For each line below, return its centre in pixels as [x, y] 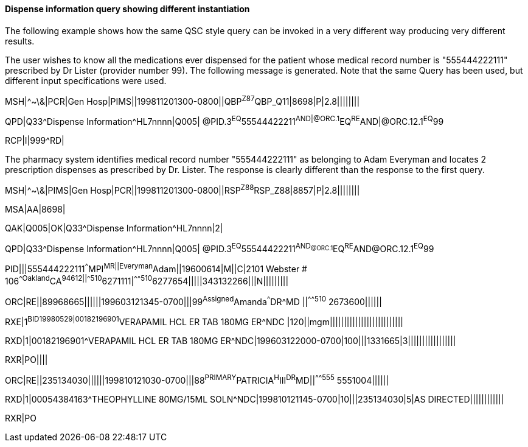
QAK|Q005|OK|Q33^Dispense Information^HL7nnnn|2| [114, 228]
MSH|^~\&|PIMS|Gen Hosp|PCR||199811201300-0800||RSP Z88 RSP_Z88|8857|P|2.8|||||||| [182, 189]
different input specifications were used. [86, 80]
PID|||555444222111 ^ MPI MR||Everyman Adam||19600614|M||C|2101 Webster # [156, 268]
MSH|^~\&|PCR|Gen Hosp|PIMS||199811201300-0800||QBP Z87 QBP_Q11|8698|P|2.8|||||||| [182, 100]
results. [20, 41]
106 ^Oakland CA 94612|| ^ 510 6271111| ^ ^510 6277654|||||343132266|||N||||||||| [147, 280]
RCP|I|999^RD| [35, 140]
